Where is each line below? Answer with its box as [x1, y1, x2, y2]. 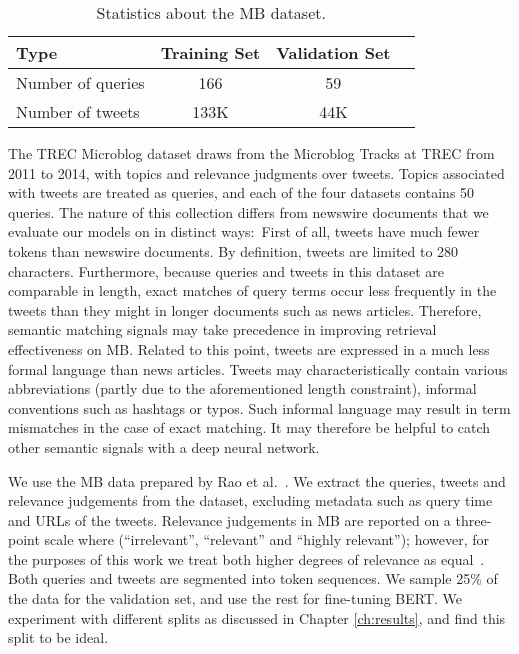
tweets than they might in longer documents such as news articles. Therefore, [8, 299, 482, 320]
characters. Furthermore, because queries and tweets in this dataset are [8, 260, 445, 281]
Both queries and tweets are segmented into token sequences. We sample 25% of [8, 568, 498, 589]
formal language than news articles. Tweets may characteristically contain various [8, 358, 508, 379]
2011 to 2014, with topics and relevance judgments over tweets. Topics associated [8, 162, 505, 183]
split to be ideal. [8, 627, 109, 648]
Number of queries [16, 71, 145, 94]
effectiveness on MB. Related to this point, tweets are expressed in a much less [8, 338, 490, 359]
